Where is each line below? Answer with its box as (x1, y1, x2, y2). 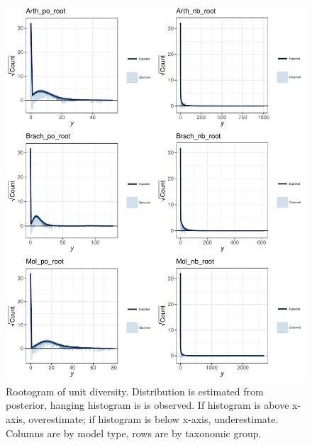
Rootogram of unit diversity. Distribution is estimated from (6, 383, 264, 398)
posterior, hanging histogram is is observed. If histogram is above (6, 398, 289, 412)
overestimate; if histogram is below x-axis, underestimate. (28, 411, 279, 426)
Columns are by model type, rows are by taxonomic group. (6, 425, 262, 440)
